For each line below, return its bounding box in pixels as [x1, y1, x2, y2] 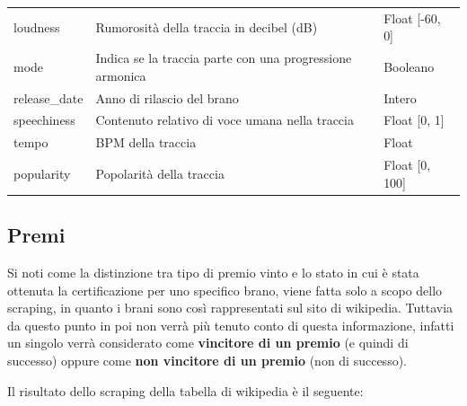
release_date [13, 88, 84, 107]
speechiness [13, 110, 75, 129]
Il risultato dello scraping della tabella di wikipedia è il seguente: [7, 381, 364, 400]
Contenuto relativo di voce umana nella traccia [95, 110, 354, 129]
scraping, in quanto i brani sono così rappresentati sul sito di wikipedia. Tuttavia [7, 298, 454, 317]
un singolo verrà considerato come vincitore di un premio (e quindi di [7, 333, 409, 352]
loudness [13, 17, 60, 36]
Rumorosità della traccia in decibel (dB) [95, 17, 318, 36]
